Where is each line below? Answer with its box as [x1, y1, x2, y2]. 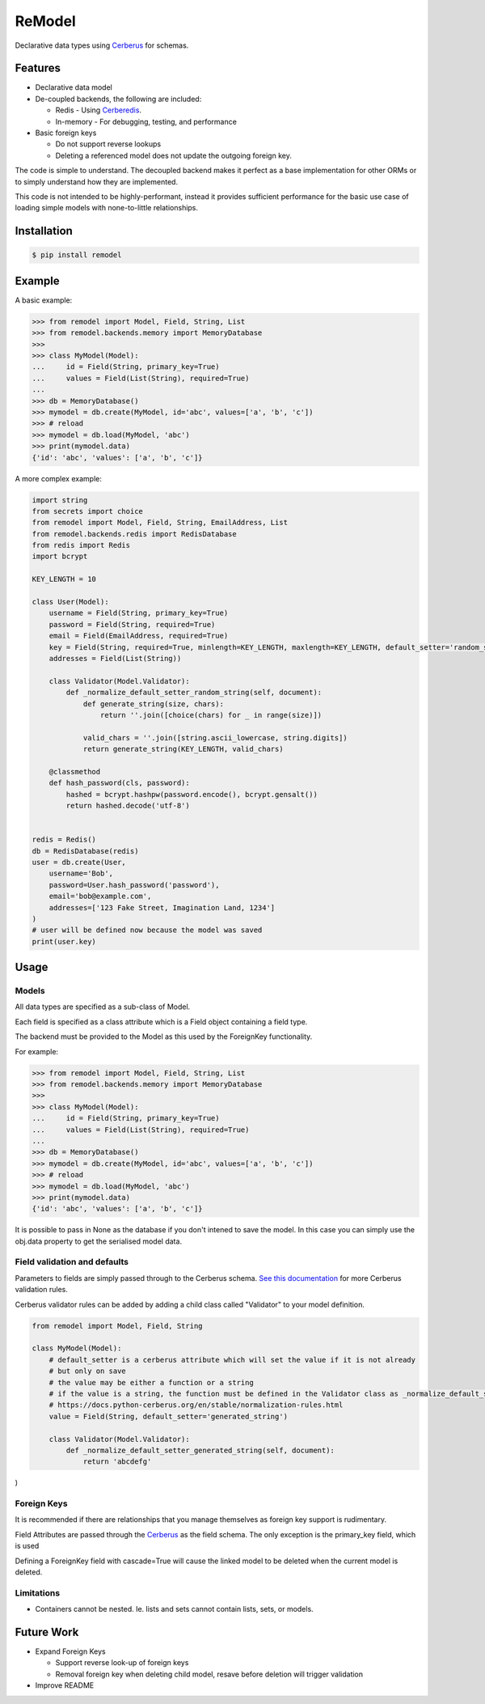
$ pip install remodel [32, 251, 122, 260]
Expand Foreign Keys [35, 1647, 106, 1656]
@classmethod [48, 767, 101, 776]
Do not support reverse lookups [55, 139, 162, 149]
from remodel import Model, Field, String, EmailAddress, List [32, 518, 289, 528]
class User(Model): [32, 597, 109, 607]
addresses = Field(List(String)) [48, 654, 182, 663]
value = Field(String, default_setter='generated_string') [48, 1412, 289, 1421]
